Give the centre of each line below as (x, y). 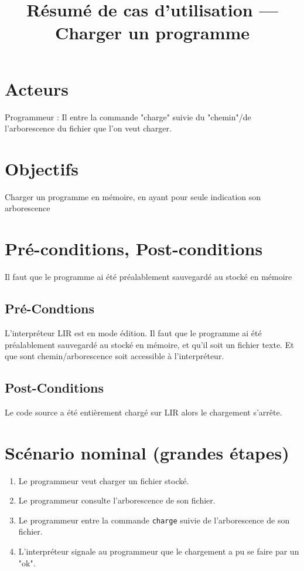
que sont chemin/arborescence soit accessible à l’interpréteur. (115, 356)
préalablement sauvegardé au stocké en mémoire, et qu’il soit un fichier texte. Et (149, 344)
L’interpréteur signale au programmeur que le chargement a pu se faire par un (159, 551)
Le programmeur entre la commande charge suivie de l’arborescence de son (154, 520)
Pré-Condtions (50, 308)
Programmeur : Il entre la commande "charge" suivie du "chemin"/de (128, 116)
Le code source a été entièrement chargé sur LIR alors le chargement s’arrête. (144, 412)
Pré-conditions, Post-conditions (134, 249)
